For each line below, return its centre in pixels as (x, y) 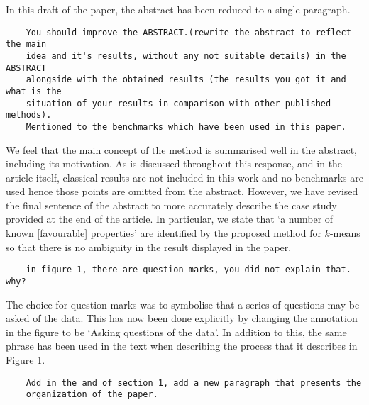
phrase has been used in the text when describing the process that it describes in (182, 346)
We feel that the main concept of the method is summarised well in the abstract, (182, 149)
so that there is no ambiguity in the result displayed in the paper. (149, 246)
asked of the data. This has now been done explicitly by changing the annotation (182, 318)
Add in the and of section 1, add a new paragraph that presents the (194, 383)
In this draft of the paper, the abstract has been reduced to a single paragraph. (178, 9)
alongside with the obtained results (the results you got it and (186, 80)
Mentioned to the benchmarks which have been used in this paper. (186, 127)
